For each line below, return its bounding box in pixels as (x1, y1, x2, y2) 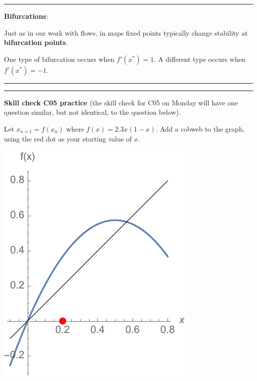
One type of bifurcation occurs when (4, 53, 115, 64)
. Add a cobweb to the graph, (156, 123, 245, 134)
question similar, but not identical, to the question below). (4, 107, 181, 117)
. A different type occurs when (154, 53, 246, 64)
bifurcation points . (4, 37, 68, 48)
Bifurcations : (4, 11, 48, 21)
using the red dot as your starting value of (4, 134, 132, 144)
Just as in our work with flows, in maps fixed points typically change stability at (4, 27, 248, 38)
